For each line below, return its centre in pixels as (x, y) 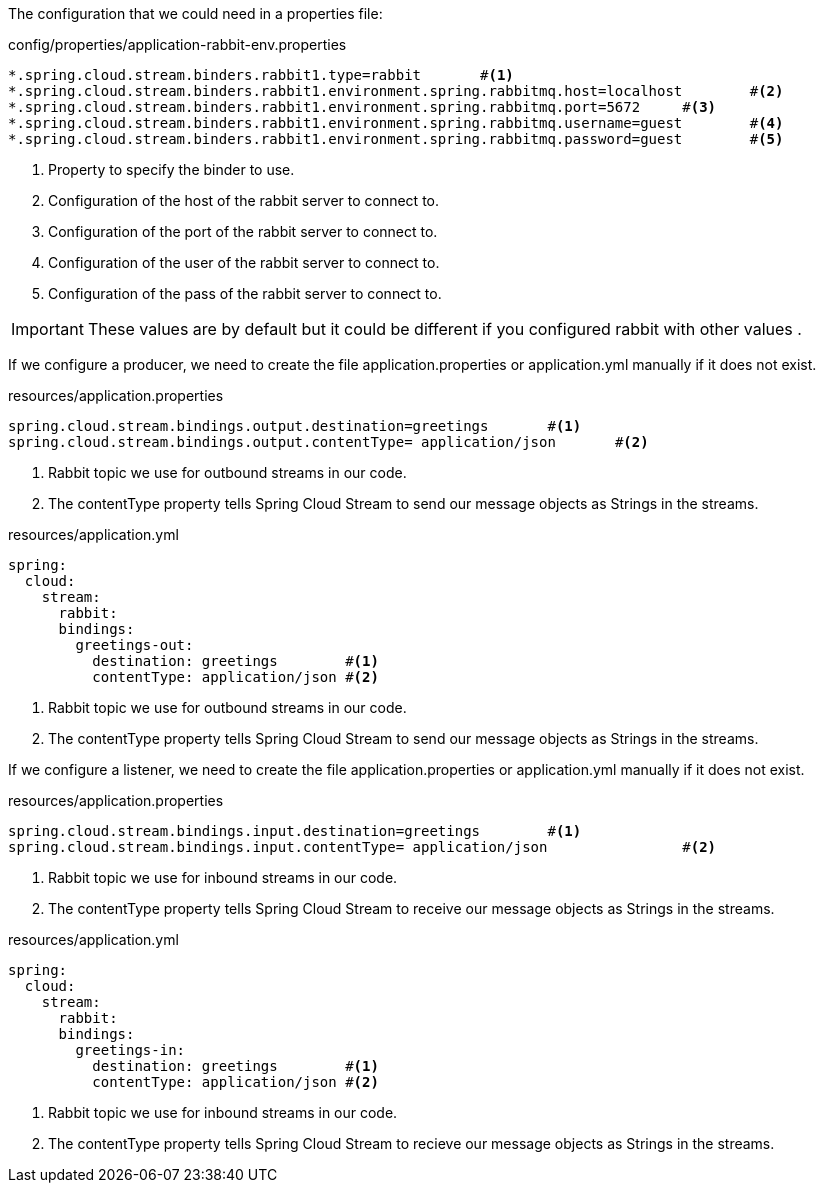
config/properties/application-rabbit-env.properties (177, 44)
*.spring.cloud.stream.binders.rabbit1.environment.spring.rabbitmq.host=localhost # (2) (396, 91)
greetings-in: (130, 1050)
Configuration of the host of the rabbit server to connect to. (244, 200)
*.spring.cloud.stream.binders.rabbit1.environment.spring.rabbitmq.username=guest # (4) (396, 123)
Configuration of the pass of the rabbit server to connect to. (245, 293)
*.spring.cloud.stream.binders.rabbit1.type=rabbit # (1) (261, 75)
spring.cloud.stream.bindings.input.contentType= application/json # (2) (362, 847)
